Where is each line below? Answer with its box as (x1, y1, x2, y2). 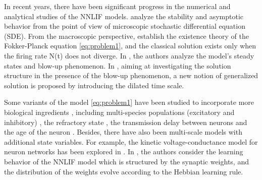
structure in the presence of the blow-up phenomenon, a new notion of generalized (4, 70, 258, 81)
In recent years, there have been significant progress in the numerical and (4, 1, 231, 11)
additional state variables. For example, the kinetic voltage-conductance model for (4, 136, 258, 147)
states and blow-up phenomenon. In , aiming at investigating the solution (4, 60, 231, 71)
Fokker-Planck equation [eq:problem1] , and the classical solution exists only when (4, 40, 256, 51)
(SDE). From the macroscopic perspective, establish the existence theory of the (4, 30, 249, 41)
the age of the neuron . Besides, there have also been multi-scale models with (4, 127, 242, 137)
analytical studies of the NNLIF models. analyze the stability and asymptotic (4, 11, 244, 21)
